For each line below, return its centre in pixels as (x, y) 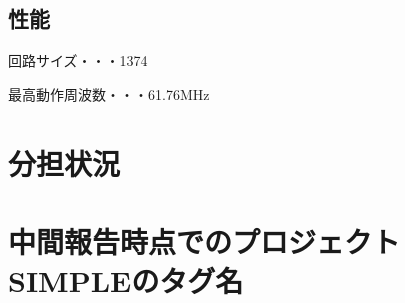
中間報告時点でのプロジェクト (204, 240)
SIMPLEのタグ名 (126, 280)
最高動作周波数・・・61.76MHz (109, 93)
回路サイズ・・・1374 (78, 60)
